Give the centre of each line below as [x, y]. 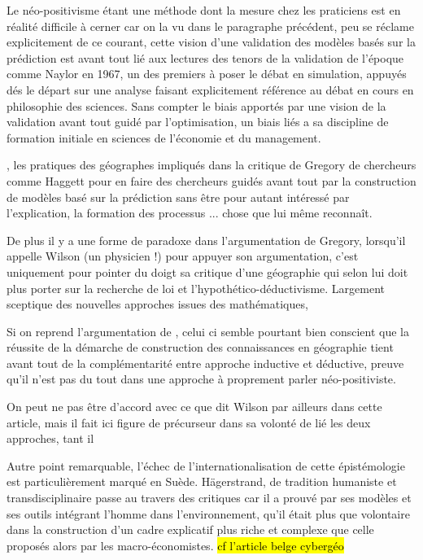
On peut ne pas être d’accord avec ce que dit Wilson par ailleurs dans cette [194, 407]
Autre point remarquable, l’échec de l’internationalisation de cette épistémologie [206, 465]
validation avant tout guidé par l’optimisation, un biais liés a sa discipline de [198, 122]
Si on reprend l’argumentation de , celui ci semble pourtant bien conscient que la [208, 331]
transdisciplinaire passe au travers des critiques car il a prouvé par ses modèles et [209, 498]
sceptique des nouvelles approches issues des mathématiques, [157, 304]
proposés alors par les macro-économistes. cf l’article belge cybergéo [175, 545]
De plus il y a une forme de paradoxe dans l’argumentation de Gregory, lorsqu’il [206, 240]
